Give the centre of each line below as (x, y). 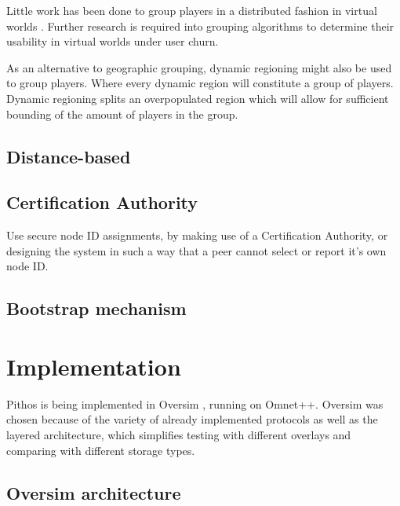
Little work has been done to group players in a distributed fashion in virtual (192, 10)
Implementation (94, 366)
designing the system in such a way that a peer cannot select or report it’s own (196, 250)
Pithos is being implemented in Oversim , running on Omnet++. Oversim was (195, 403)
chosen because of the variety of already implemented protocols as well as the (192, 419)
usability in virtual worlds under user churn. (113, 41)
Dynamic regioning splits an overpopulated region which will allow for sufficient (198, 98)
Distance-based (69, 156)
